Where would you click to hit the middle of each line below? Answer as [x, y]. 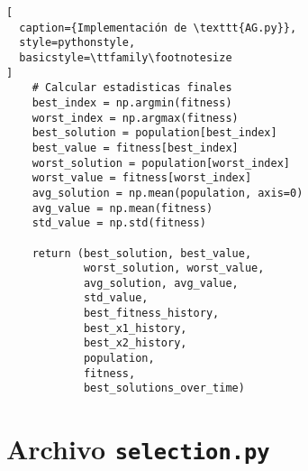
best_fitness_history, [151, 314]
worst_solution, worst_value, [174, 268]
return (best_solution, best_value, [142, 253]
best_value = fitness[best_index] [135, 148]
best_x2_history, [135, 343]
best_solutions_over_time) [164, 388]
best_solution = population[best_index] [154, 133]
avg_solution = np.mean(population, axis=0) [168, 193]
